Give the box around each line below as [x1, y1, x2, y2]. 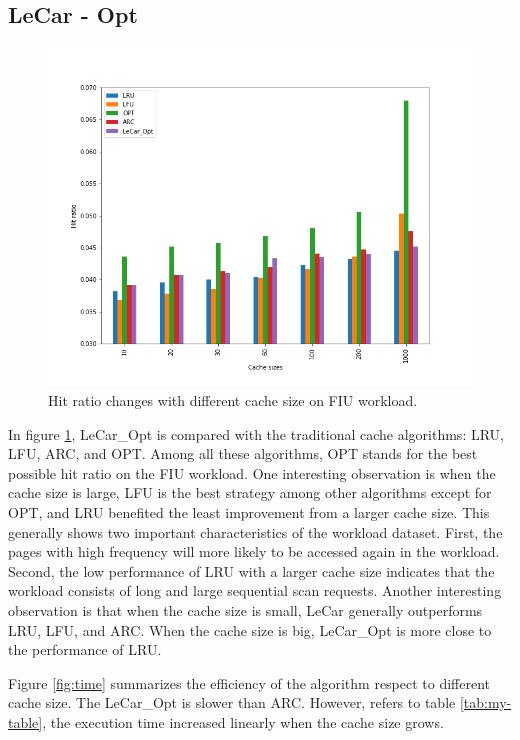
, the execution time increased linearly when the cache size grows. [42, 711, 444, 732]
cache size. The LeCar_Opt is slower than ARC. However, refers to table [8, 692, 456, 713]
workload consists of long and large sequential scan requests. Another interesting [8, 580, 502, 601]
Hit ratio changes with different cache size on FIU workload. [48, 389, 418, 410]
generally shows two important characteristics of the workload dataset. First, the [8, 521, 503, 542]
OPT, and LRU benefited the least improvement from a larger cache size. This [8, 501, 490, 522]
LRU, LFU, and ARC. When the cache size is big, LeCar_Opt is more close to [8, 619, 492, 640]
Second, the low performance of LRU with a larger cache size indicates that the [8, 560, 495, 581]
